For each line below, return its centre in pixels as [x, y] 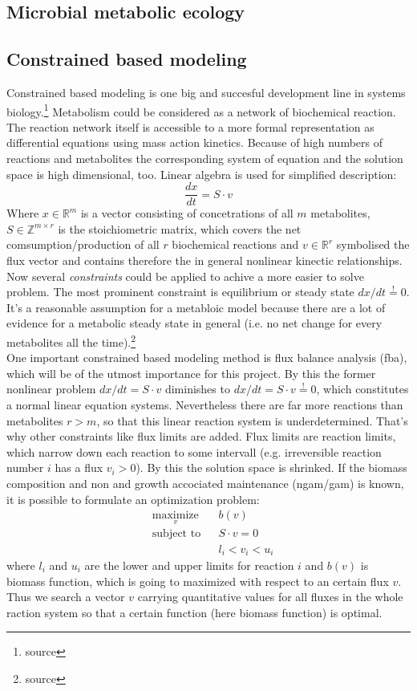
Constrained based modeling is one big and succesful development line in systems [206, 92]
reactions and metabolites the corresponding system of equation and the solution [205, 159]
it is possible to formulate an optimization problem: [133, 499]
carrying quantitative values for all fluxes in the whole [270, 597]
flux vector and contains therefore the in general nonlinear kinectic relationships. [204, 260]
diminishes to [197, 389]
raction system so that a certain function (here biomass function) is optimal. [194, 612]
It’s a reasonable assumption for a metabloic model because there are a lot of [196, 307]
